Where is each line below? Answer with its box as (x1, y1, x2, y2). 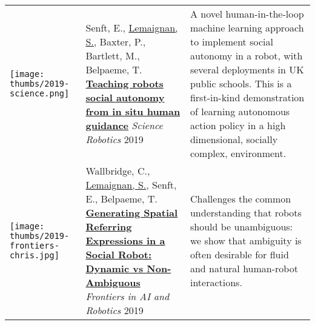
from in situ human (85, 104, 181, 118)
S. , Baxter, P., (85, 35, 146, 49)
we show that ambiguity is (190, 233, 302, 247)
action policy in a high (190, 118, 286, 132)
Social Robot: (85, 247, 152, 261)
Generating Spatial (85, 206, 178, 219)
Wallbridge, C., (85, 164, 150, 178)
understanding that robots (190, 206, 302, 219)
